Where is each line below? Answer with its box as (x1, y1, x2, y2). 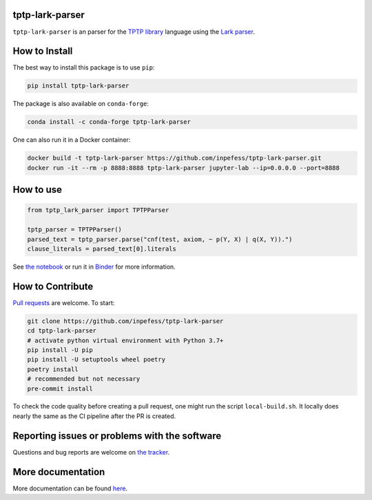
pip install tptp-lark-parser (27, 82, 130, 90)
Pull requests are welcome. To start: (12, 298, 115, 306)
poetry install (27, 365, 79, 373)
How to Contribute (12, 280, 94, 292)
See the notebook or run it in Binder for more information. (12, 262, 176, 271)
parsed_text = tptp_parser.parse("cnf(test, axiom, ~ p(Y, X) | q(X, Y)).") (27, 235, 293, 243)
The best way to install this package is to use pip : (12, 63, 155, 72)
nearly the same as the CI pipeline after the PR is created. (12, 412, 176, 420)
